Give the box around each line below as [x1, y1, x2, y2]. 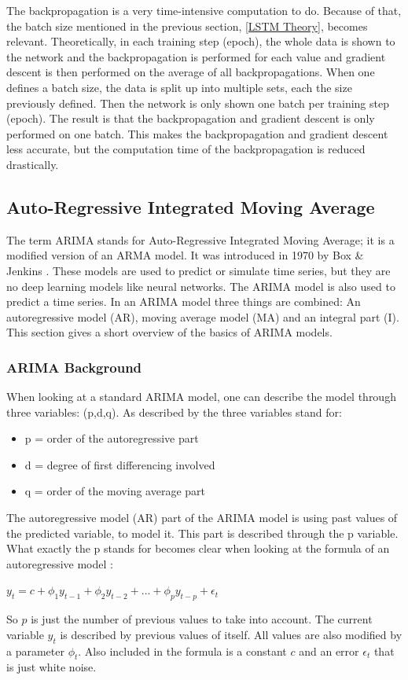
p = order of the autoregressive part [24, 430, 199, 447]
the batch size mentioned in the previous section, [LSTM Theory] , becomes [6, 17, 368, 34]
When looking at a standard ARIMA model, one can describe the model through [6, 388, 396, 405]
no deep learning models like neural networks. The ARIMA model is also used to [6, 278, 395, 294]
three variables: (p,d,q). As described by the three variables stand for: [6, 403, 342, 420]
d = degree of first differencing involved [24, 456, 215, 472]
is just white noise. [6, 659, 97, 675]
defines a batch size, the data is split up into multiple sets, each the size [6, 79, 352, 95]
